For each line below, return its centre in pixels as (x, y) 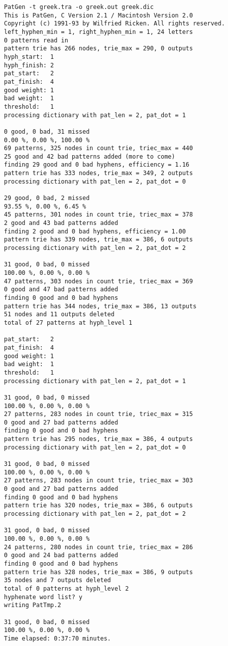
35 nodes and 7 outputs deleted (57, 580)
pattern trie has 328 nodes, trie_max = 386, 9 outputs (99, 572)
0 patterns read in (36, 40)
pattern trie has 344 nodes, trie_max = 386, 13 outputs (100, 306)
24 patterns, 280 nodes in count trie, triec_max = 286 (99, 547)
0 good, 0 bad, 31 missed (47, 131)
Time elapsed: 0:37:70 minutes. (57, 638)
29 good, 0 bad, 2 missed (47, 198)
